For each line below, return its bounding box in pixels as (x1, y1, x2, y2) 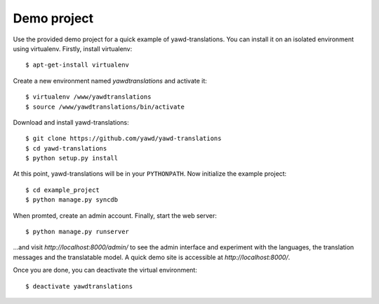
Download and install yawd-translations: (13, 118, 129, 126)
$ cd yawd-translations (25, 144, 107, 152)
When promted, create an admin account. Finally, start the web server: (13, 211, 218, 220)
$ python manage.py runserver (25, 228, 130, 236)
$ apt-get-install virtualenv (25, 61, 130, 69)
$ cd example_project (25, 186, 100, 194)
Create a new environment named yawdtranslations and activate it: (13, 76, 207, 85)
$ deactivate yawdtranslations (25, 282, 133, 290)
